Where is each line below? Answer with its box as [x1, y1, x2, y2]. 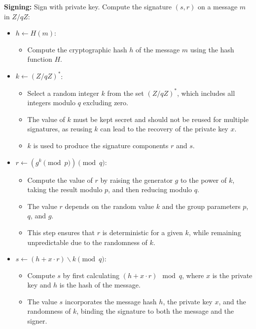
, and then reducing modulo [108, 184, 192, 195]
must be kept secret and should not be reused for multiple [73, 114, 249, 124]
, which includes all [177, 87, 235, 98]
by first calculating [63, 270, 119, 280]
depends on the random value [65, 201, 154, 211]
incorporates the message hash [65, 296, 157, 306]
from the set [107, 87, 144, 98]
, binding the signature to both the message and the [76, 306, 234, 316]
